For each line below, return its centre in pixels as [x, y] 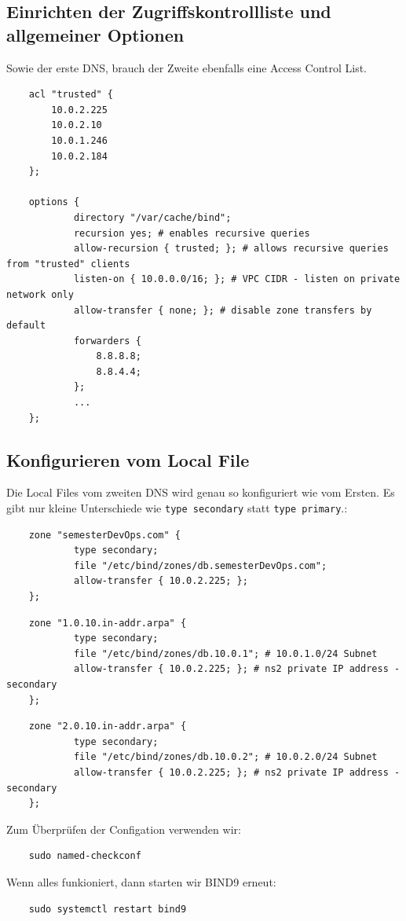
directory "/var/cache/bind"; [152, 217]
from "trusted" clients [68, 264]
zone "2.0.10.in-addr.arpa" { [108, 727]
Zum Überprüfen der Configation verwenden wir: [124, 829]
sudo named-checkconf [85, 856]
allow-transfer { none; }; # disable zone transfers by [223, 310]
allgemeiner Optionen [95, 34]
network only [40, 294]
